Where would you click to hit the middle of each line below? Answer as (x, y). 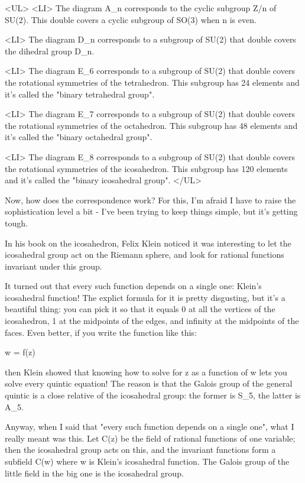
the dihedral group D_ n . (50, 51)
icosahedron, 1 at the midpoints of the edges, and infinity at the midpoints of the (152, 321)
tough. (16, 223)
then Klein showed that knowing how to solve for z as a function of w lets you (146, 372)
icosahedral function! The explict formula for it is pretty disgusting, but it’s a (145, 297)
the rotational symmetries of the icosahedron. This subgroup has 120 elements (146, 168)
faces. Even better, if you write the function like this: (101, 332)
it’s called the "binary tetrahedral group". (80, 94)
